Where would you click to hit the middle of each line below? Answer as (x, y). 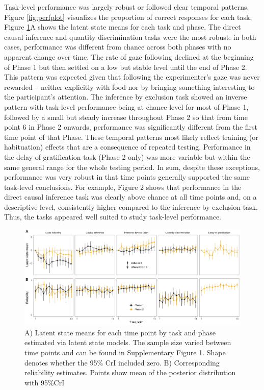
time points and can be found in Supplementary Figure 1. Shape (125, 352)
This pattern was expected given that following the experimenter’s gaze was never (132, 77)
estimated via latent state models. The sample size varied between (128, 342)
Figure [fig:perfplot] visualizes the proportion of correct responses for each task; (128, 17)
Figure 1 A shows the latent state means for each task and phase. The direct (123, 27)
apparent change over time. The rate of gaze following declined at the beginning (129, 56)
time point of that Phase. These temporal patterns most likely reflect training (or (131, 137)
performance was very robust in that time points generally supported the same (127, 177)
